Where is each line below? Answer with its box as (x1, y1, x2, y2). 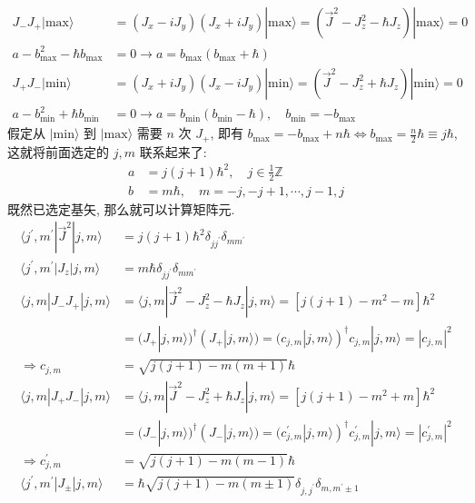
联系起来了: (139, 142, 207, 161)
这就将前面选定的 (7, 142, 109, 161)
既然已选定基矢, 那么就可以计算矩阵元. (7, 199, 235, 218)
